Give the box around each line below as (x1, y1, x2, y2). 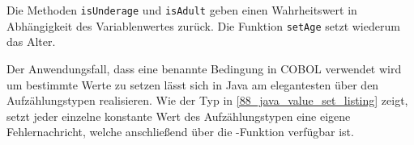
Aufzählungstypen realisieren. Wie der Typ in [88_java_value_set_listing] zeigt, (6, 92, 408, 109)
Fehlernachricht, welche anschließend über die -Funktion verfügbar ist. (6, 123, 354, 140)
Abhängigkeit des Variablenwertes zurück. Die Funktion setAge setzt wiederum (6, 17, 400, 34)
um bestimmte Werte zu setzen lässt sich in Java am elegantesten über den (6, 76, 379, 93)
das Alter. (6, 33, 56, 50)
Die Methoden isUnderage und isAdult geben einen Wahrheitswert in (6, 2, 357, 18)
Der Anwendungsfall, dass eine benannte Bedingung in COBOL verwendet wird (6, 60, 402, 77)
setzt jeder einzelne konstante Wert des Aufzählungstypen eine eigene (6, 107, 351, 124)
